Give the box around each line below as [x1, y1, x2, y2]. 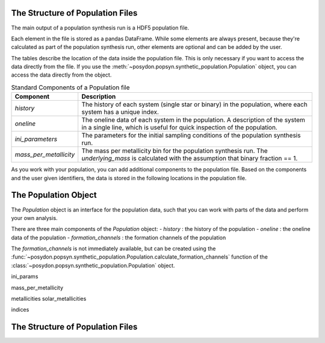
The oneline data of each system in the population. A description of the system [81, 116, 305, 124]
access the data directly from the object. [11, 71, 112, 78]
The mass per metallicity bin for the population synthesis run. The [81, 146, 268, 155]
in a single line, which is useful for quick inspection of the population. [81, 124, 278, 132]
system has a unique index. [81, 108, 159, 116]
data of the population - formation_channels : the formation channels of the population [11, 234, 226, 241]
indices [11, 306, 29, 313]
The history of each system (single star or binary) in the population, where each [81, 100, 308, 109]
